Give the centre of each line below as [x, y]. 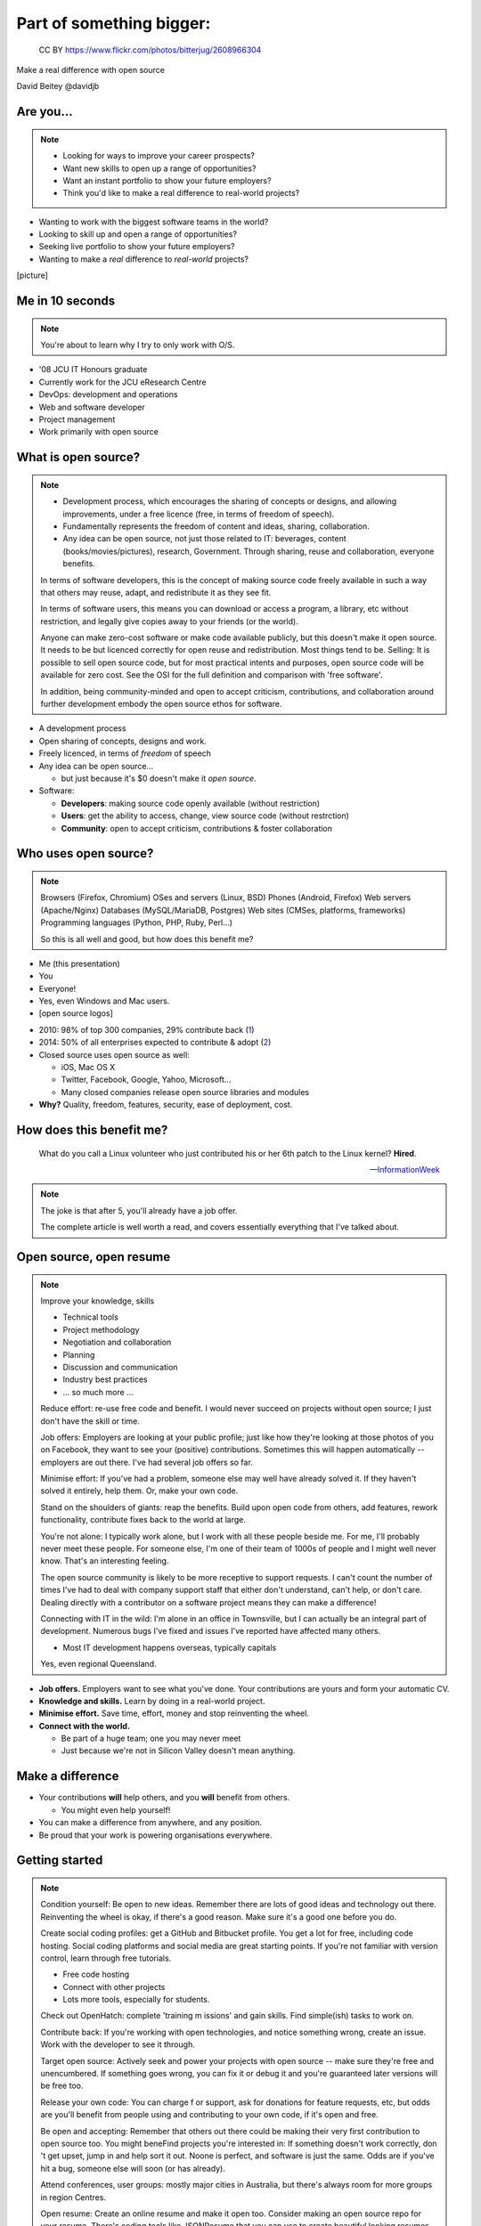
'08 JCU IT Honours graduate [93, 370]
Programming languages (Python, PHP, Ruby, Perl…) [137, 922]
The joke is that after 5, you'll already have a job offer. [139, 1210]
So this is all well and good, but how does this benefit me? [147, 938]
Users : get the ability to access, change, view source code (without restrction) [205, 816]
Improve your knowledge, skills [98, 1301]
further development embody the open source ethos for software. [161, 704]
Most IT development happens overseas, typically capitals [170, 1647]
